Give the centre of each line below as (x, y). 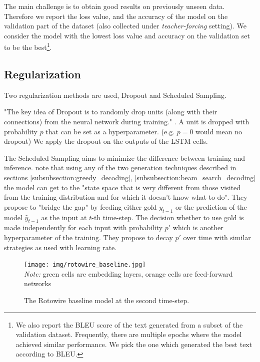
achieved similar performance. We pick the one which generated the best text (134, 344)
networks (38, 283)
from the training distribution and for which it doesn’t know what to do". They (126, 197)
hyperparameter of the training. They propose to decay (88, 237)
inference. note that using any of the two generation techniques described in (120, 168)
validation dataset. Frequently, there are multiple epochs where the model (129, 334)
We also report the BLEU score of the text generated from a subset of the (129, 324)
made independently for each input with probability (83, 227)
